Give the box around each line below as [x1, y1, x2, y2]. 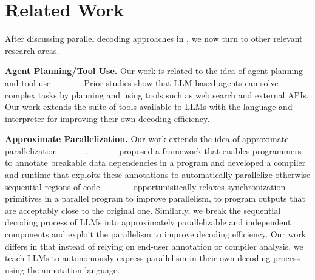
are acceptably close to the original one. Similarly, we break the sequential [5, 203, 281, 216]
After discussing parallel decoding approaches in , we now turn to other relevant [5, 32, 303, 45]
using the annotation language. [5, 263, 120, 276]
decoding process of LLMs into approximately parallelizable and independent [5, 216, 291, 228]
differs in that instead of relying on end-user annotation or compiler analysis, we [5, 239, 303, 252]
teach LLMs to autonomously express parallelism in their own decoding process [5, 251, 300, 264]
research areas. [5, 44, 59, 56]
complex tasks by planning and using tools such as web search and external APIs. [5, 88, 309, 101]
